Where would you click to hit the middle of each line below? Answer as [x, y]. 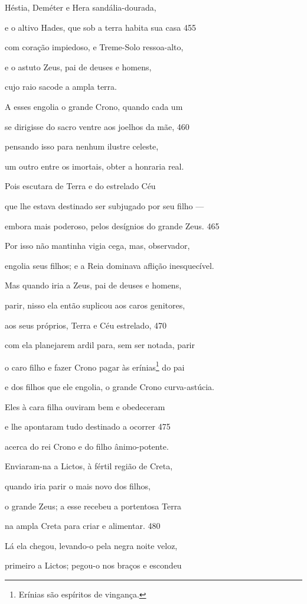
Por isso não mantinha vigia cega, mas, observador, [97, 246]
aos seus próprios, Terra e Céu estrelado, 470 [86, 325]
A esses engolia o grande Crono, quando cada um [94, 106]
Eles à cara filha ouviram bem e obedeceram [85, 406]
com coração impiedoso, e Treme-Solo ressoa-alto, [94, 47]
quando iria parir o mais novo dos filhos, [78, 486]
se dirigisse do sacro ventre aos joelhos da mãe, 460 [97, 126]
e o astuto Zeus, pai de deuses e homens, [78, 66]
